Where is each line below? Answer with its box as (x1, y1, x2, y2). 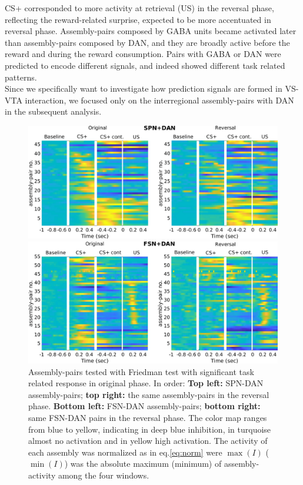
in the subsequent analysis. (5, 105, 102, 118)
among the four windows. (58, 469, 149, 481)
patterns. (5, 71, 37, 83)
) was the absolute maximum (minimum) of (64, 457, 222, 470)
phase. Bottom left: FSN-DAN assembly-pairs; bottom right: (28, 400, 261, 412)
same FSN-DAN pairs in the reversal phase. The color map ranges (28, 412, 267, 424)
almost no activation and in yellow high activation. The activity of (28, 434, 268, 447)
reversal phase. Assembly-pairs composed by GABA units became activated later (5, 25, 297, 37)
